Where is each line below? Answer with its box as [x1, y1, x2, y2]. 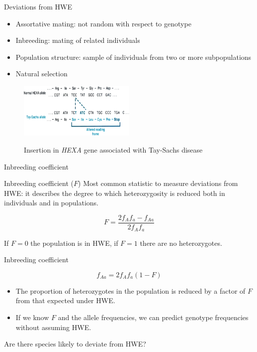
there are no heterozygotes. [140, 237, 222, 248]
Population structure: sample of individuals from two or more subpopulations [15, 51, 252, 62]
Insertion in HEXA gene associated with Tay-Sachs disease [24, 145, 203, 155]
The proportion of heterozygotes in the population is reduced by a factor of [15, 285, 246, 296]
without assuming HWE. [15, 322, 91, 332]
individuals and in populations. [4, 197, 99, 208]
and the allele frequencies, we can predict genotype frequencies [58, 312, 249, 322]
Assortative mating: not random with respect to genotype [15, 18, 191, 28]
